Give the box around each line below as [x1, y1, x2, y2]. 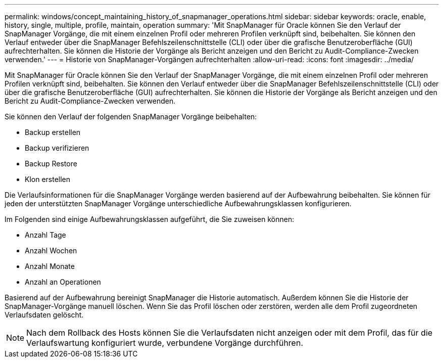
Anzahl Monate [25, 262, 75, 270]
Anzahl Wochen [25, 246, 77, 255]
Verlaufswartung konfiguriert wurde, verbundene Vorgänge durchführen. [26, 338, 303, 348]
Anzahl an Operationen [25, 278, 101, 286]
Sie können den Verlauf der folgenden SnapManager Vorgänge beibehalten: [5, 112, 257, 121]
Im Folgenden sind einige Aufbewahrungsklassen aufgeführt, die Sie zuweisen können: [5, 215, 294, 223]
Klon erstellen [25, 175, 71, 184]
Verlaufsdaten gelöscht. [5, 310, 84, 319]
